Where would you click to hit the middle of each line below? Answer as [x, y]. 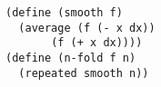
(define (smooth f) [64, 13]
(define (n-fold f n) [71, 58]
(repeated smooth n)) [84, 73]
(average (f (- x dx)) [87, 28]
